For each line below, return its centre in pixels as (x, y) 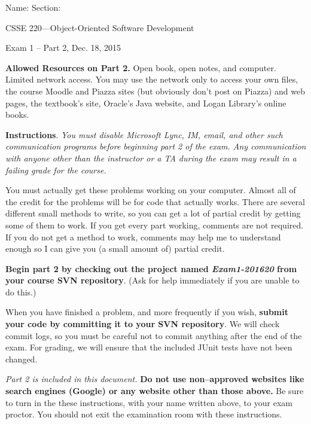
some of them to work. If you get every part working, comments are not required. (155, 225)
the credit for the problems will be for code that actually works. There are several (155, 201)
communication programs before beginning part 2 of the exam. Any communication (156, 146)
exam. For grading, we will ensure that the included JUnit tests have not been (149, 347)
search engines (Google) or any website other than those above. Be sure (155, 391)
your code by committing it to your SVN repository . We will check (143, 324)
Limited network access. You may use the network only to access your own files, (152, 79)
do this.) (21, 292)
